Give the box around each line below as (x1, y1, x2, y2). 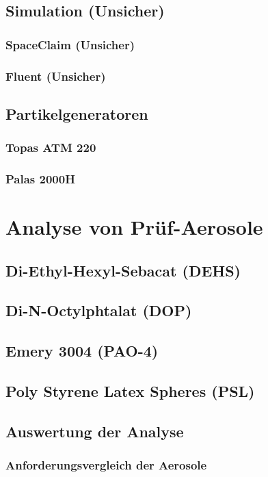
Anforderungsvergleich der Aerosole (5, 456, 207, 474)
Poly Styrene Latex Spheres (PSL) (5, 381, 255, 402)
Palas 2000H (5, 170, 75, 188)
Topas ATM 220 (5, 139, 96, 156)
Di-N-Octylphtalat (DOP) (5, 300, 192, 321)
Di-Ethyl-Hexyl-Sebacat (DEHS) (5, 259, 241, 281)
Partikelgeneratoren (5, 103, 148, 124)
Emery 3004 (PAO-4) (5, 340, 159, 361)
